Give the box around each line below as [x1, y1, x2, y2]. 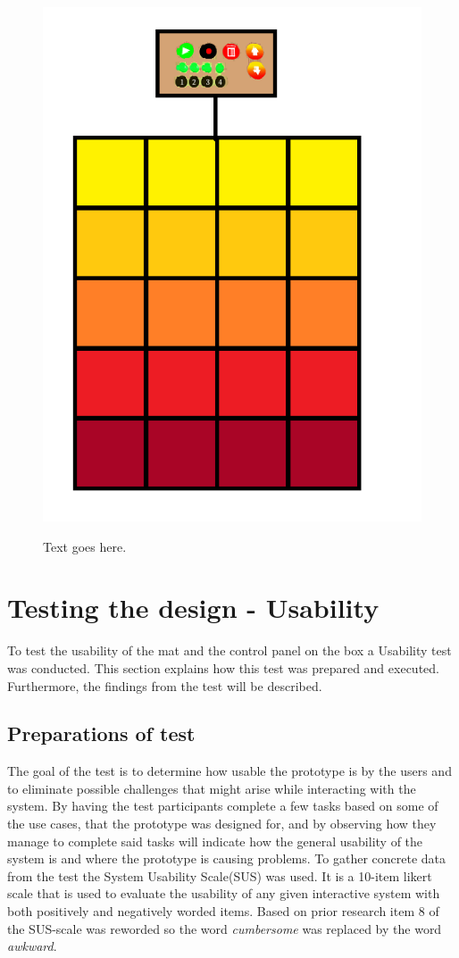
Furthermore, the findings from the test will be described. [7, 676, 322, 695]
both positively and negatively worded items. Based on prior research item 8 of [7, 902, 439, 921]
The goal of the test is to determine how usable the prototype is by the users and [7, 762, 452, 780]
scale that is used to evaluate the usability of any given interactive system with [7, 884, 440, 903]
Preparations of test [7, 720, 196, 747]
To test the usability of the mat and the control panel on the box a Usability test [7, 641, 452, 660]
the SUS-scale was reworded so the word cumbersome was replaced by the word [7, 919, 442, 937]
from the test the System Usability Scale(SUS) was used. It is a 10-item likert [7, 866, 432, 885]
